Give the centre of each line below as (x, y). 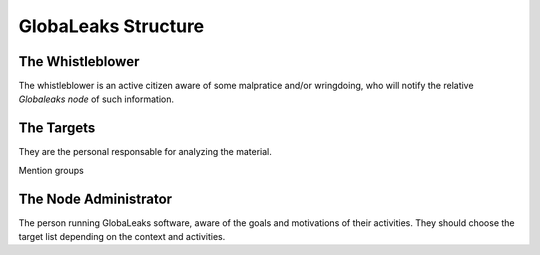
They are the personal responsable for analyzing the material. (145, 152)
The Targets (57, 128)
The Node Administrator (95, 198)
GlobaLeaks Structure (111, 26)
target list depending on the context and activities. (122, 237)
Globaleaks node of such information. (96, 99)
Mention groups (51, 170)
